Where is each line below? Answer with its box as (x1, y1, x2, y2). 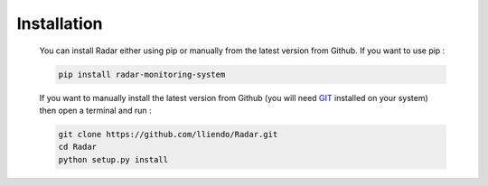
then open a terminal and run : (39, 105, 153, 116)
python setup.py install (58, 154, 169, 164)
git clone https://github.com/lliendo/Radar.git (58, 129, 278, 139)
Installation (16, 14, 103, 33)
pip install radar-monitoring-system (58, 69, 226, 79)
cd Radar (58, 142, 98, 153)
